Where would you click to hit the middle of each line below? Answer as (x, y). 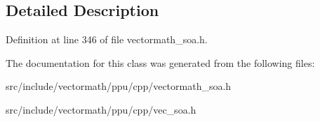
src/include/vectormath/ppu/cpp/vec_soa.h (101, 109)
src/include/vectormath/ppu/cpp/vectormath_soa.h (119, 86)
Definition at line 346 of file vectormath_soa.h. (107, 39)
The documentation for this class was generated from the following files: (160, 62)
